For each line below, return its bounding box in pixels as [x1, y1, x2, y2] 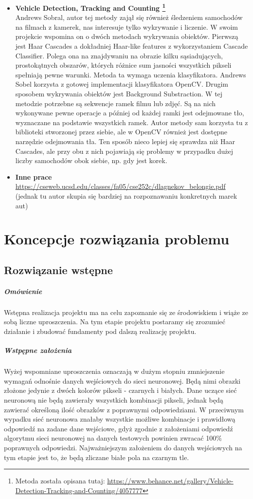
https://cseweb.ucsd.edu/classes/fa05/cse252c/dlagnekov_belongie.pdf [15, 181, 226, 191]
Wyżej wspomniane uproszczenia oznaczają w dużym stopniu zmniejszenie [4, 366, 225, 376]
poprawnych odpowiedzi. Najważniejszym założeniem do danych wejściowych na [4, 442, 242, 452]
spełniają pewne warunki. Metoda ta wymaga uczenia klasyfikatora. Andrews [15, 69, 246, 79]
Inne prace [15, 171, 52, 182]
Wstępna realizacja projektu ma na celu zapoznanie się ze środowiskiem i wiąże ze [4, 307, 249, 317]
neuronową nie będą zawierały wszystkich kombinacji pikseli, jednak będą [4, 394, 223, 405]
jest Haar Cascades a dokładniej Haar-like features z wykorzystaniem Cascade [15, 41, 248, 51]
